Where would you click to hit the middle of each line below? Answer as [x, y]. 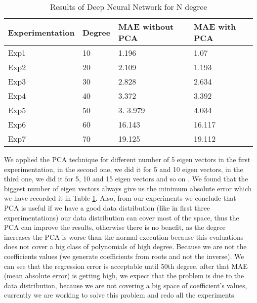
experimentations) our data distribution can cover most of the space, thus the [122, 217]
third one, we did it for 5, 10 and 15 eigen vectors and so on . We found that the [126, 179]
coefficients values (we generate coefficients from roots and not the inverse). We [124, 256]
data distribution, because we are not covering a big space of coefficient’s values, [126, 285]
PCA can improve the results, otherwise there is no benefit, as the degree [115, 227]
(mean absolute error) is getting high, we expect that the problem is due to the [124, 276]
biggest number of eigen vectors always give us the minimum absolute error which [128, 188]
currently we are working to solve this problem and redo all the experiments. [120, 295]
